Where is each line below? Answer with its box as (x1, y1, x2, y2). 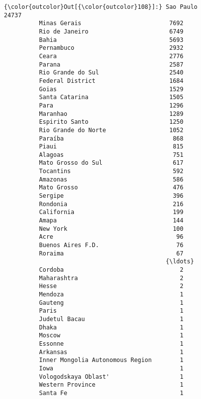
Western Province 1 (39, 381, 184, 389)
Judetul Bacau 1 (39, 315, 184, 323)
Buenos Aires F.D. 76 (39, 242, 184, 249)
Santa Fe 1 (39, 389, 184, 397)
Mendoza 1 (39, 290, 184, 298)
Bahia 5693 (39, 36, 184, 43)
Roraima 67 (39, 250, 184, 257)
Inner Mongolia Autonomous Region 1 (39, 357, 184, 364)
